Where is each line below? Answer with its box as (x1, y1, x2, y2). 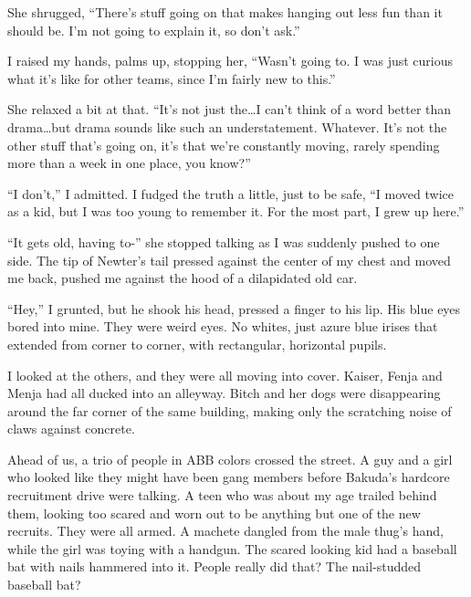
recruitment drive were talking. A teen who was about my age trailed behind (7, 486, 437, 505)
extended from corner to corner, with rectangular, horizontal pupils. (7, 334, 387, 353)
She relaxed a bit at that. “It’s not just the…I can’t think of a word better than (7, 99, 452, 119)
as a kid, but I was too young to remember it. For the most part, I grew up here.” (7, 202, 465, 221)
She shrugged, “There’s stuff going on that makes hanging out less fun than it (7, 3, 443, 21)
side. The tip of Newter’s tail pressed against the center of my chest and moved (7, 250, 451, 269)
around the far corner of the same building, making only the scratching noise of (7, 401, 452, 420)
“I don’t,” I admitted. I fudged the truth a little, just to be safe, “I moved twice (7, 183, 455, 203)
